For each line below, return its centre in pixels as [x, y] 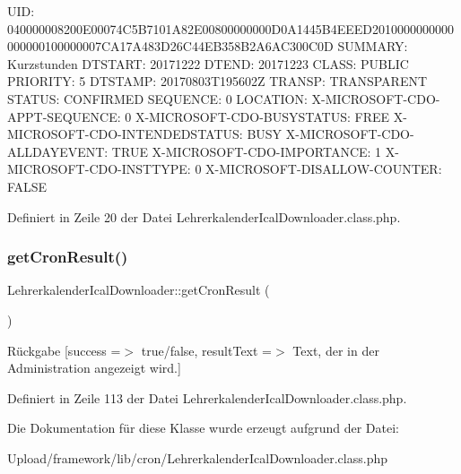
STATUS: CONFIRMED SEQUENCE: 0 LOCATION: [157, 98]
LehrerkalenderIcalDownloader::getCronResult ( [139, 290]
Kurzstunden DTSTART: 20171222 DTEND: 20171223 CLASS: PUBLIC [208, 63]
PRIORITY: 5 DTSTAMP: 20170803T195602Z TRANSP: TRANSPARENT [217, 81]
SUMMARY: [373, 46]
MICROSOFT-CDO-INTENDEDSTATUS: [125, 134]
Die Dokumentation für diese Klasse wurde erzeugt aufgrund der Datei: [203, 428]
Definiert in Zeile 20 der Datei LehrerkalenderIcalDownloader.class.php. [204, 216]
